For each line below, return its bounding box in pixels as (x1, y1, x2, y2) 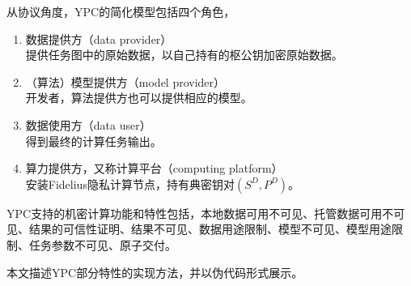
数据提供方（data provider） (25, 30, 172, 47)
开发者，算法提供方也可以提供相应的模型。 (25, 89, 252, 106)
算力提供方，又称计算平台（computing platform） (25, 160, 283, 177)
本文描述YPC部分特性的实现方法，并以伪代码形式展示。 (6, 263, 303, 280)
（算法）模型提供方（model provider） (25, 73, 226, 90)
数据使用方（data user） (25, 116, 151, 133)
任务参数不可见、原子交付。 (28, 236, 176, 253)
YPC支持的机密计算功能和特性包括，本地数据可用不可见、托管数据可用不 (6, 204, 394, 221)
